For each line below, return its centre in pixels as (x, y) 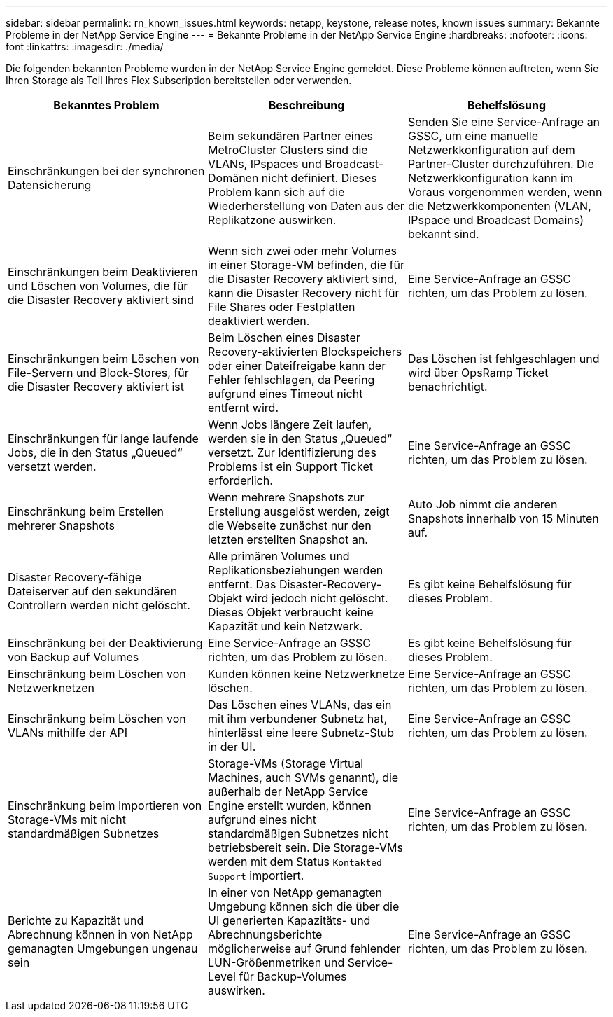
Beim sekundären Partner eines (290, 136)
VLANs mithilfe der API (68, 733)
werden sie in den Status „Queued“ (300, 438)
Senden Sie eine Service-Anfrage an (504, 122)
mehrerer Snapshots (62, 525)
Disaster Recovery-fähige (75, 577)
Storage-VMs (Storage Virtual (286, 763)
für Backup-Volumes (293, 976)
